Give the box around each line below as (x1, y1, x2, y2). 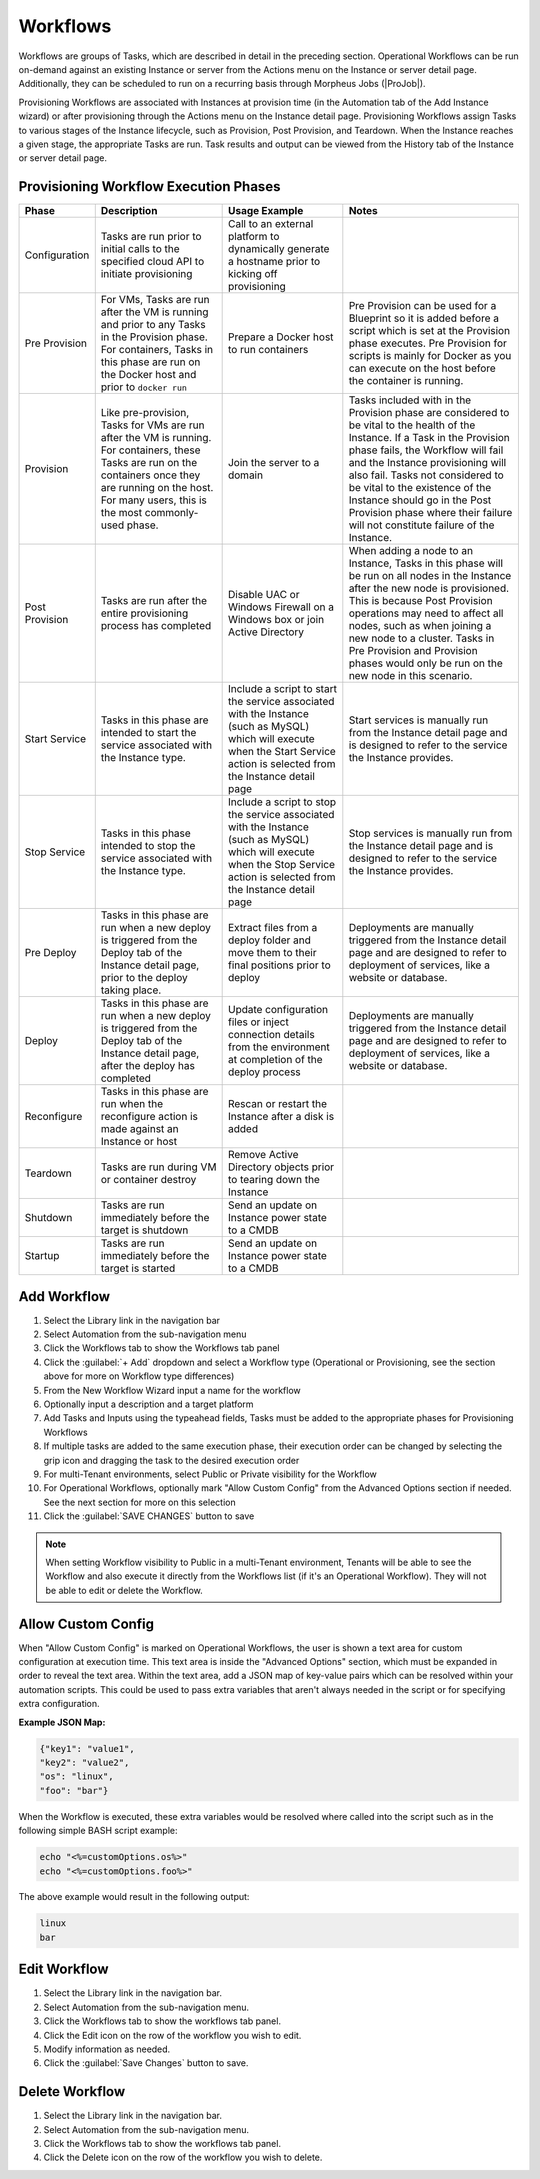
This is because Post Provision (348, 594, 494, 608)
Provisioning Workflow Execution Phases (18, 178, 281, 195)
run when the (100, 1097, 164, 1111)
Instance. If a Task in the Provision (348, 431, 510, 445)
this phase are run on (100, 355, 201, 369)
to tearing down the (227, 1173, 320, 1187)
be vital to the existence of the (348, 481, 492, 495)
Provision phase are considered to (348, 406, 510, 420)
